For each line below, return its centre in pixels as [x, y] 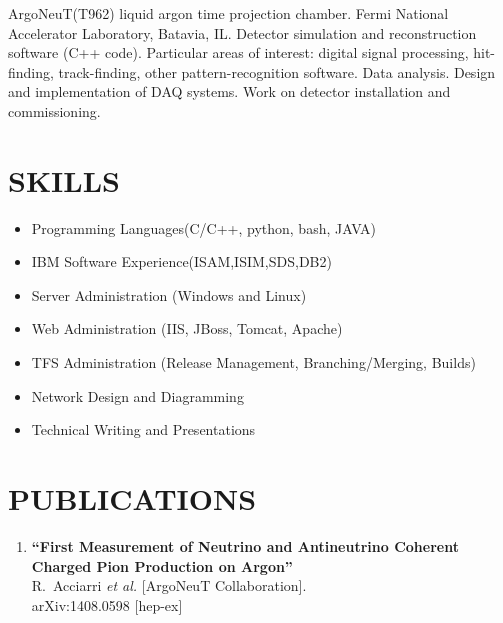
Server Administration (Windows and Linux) [169, 294]
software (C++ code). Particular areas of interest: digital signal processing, [238, 52]
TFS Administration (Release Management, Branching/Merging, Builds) [253, 362]
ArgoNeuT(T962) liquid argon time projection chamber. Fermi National [228, 13]
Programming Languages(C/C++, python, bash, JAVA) [204, 227]
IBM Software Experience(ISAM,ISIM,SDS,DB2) [181, 261]
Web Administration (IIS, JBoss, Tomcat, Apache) [187, 328]
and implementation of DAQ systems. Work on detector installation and [229, 91]
